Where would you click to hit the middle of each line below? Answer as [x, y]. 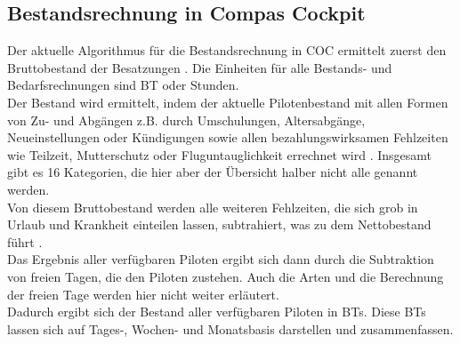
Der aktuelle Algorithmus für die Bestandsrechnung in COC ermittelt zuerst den [227, 50]
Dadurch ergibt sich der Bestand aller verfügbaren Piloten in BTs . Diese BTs [217, 312]
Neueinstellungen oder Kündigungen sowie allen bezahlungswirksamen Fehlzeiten [228, 137]
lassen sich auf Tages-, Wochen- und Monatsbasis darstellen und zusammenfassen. [230, 328]
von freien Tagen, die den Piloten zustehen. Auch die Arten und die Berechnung [226, 276]
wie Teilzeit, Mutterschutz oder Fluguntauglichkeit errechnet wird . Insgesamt [219, 154]
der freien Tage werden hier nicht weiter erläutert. [143, 294]
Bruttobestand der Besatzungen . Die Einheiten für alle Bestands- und [200, 67]
